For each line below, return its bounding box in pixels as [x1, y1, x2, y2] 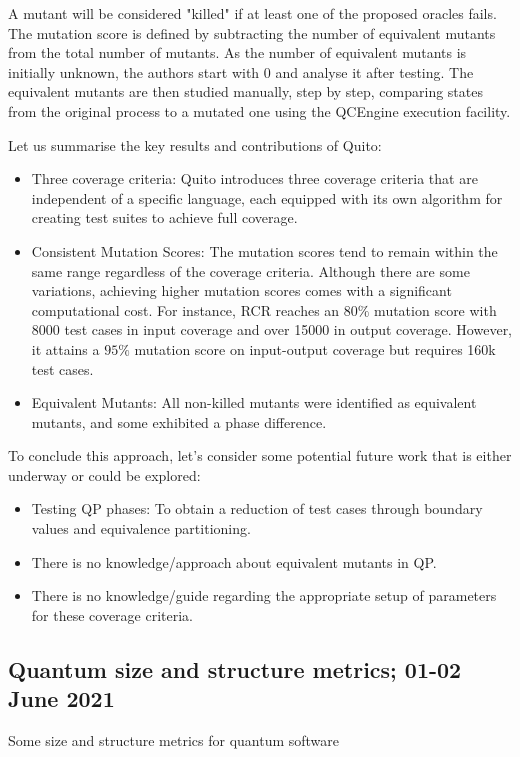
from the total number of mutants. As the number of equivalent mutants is [8, 42, 467, 63]
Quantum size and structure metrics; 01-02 [8, 653, 462, 684]
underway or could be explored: [8, 464, 201, 485]
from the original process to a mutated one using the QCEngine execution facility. [8, 100, 511, 121]
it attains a [31, 338, 100, 359]
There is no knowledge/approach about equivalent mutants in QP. [31, 551, 437, 572]
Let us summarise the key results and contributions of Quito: [8, 134, 382, 155]
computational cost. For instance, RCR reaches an [31, 299, 340, 320]
